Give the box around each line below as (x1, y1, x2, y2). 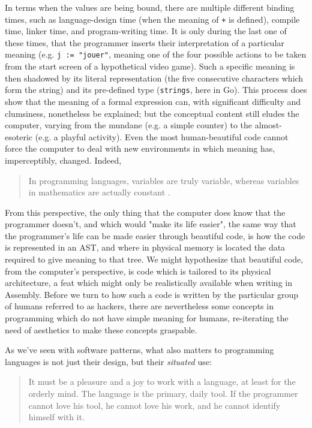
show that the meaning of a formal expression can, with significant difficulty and (5, 95, 301, 107)
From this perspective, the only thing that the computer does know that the (5, 206, 286, 218)
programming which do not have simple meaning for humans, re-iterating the (5, 312, 289, 324)
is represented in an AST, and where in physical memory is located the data (5, 241, 286, 254)
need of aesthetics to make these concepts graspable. (5, 323, 197, 336)
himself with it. (28, 411, 85, 423)
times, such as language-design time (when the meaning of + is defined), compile (5, 13, 300, 25)
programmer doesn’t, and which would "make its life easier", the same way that (5, 218, 296, 230)
